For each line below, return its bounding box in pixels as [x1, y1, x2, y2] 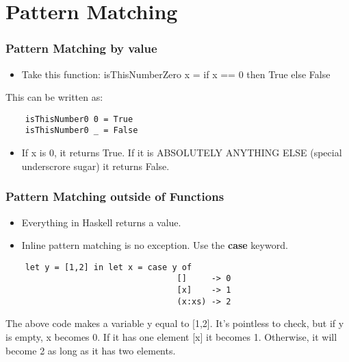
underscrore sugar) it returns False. [21, 158, 170, 173]
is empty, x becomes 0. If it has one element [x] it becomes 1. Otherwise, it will [5, 329, 337, 343]
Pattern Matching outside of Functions [5, 188, 224, 205]
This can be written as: [5, 90, 103, 104]
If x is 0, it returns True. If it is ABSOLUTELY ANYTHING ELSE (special [21, 145, 342, 160]
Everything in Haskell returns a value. [21, 215, 181, 229]
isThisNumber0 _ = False [25, 125, 138, 136]
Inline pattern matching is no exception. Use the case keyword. [21, 238, 288, 252]
